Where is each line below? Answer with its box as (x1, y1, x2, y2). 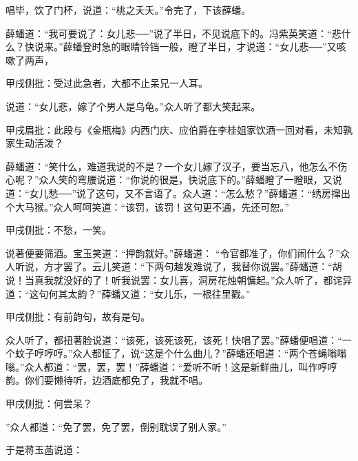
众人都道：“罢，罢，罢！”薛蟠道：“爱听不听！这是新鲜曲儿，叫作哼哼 (24, 359, 337, 373)
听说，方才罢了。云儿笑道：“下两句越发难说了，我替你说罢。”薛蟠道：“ (14, 259, 333, 274)
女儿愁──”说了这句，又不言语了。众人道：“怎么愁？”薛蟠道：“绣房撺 (29, 185, 341, 200)
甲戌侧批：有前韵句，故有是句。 (6, 309, 150, 324)
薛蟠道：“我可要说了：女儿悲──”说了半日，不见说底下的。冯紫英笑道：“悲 (6, 25, 341, 40)
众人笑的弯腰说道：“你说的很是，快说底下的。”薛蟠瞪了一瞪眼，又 (39, 172, 333, 187)
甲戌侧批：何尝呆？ (6, 396, 92, 411)
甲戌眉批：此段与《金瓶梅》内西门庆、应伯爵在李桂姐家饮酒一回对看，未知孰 (6, 122, 352, 136)
